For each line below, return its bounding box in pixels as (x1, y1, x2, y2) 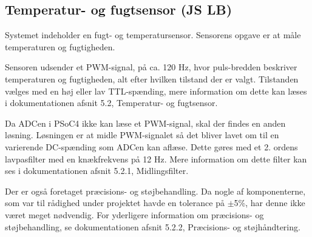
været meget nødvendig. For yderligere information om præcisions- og (5, 208, 264, 221)
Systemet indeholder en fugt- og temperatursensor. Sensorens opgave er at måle (5, 28, 301, 41)
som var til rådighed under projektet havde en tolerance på (5, 196, 225, 209)
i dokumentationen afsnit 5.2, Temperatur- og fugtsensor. (5, 96, 218, 109)
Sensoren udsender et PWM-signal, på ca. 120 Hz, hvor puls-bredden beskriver (5, 61, 297, 73)
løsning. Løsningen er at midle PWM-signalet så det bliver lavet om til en (5, 129, 279, 141)
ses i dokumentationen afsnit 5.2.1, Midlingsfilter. (5, 164, 189, 177)
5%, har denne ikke (234, 196, 305, 209)
